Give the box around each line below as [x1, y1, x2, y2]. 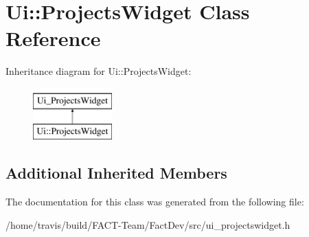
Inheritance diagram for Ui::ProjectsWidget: [5, 64, 192, 78]
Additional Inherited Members [5, 162, 227, 183]
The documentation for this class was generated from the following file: [5, 194, 304, 209]
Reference [5, 24, 101, 52]
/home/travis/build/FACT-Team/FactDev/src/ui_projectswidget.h [5, 217, 290, 232]
